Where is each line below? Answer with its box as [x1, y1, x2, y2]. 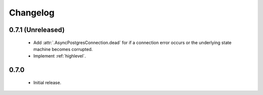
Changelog [9, 7, 55, 18]
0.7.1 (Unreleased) [9, 26, 65, 34]
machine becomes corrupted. [33, 46, 93, 52]
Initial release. [33, 79, 61, 85]
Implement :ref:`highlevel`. [33, 53, 86, 59]
